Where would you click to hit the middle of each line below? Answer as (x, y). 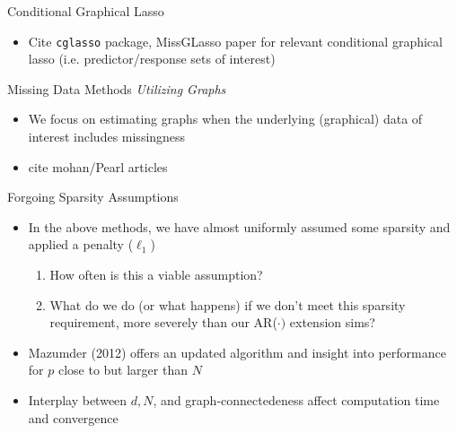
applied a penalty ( (81, 244)
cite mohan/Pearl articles (98, 166)
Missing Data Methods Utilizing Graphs (117, 88)
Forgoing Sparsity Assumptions (93, 197)
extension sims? (332, 322)
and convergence (73, 417)
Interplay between (78, 399)
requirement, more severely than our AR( (163, 322)
